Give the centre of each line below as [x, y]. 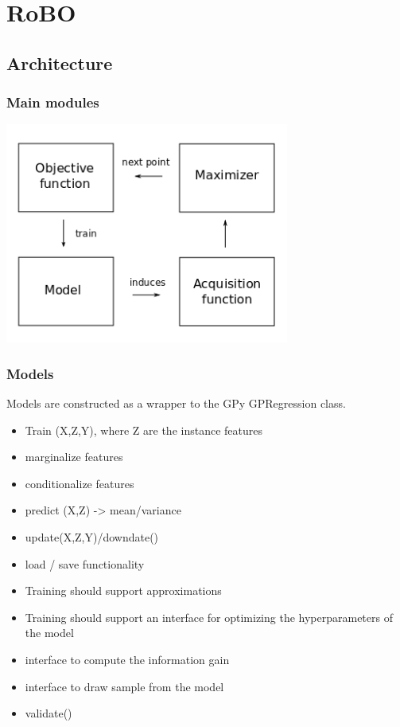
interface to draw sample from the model [124, 686]
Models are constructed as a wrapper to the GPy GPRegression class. [176, 403]
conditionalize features [80, 483]
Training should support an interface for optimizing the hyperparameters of [209, 617]
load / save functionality [85, 563]
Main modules [53, 102]
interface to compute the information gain [127, 659]
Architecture [60, 63]
